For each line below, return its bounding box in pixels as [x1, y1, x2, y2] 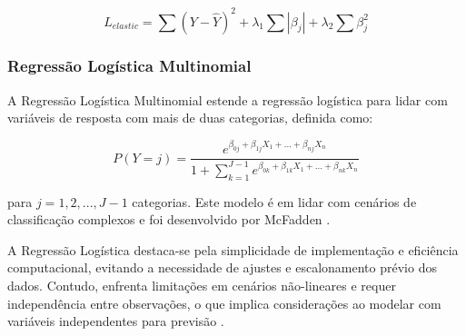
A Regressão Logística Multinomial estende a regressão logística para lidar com [7, 90, 448, 109]
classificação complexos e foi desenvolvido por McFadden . [7, 210, 331, 229]
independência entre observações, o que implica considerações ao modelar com [7, 293, 441, 312]
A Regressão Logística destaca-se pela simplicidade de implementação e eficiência [7, 240, 459, 259]
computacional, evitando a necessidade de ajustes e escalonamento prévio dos [7, 258, 437, 277]
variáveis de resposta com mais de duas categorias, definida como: [7, 108, 373, 127]
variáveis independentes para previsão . [7, 311, 224, 331]
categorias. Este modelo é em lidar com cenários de [132, 192, 417, 211]
